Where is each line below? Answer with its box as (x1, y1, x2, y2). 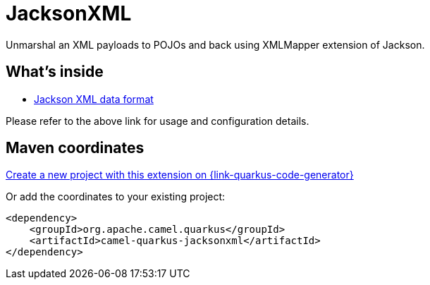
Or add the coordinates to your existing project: (6, 190, 226, 203)
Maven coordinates (6, 139, 145, 157)
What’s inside (6, 63, 104, 81)
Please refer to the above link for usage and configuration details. (6, 114, 309, 127)
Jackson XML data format (34, 92, 154, 105)
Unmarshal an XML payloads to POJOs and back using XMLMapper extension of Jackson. (6, 38, 425, 51)
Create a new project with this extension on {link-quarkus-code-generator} (6, 169, 354, 181)
